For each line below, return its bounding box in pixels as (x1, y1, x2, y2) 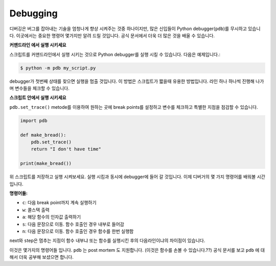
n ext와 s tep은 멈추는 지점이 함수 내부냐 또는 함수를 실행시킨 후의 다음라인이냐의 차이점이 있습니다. (9, 237, 205, 244)
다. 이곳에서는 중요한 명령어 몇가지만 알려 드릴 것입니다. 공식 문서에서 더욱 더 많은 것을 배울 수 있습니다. (9, 32, 215, 38)
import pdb (20, 117, 48, 124)
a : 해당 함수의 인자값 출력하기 (22, 214, 81, 220)
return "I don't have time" (31, 146, 102, 152)
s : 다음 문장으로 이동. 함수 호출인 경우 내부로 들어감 (22, 221, 125, 227)
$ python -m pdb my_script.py (20, 65, 96, 71)
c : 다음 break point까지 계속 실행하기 (22, 200, 97, 206)
